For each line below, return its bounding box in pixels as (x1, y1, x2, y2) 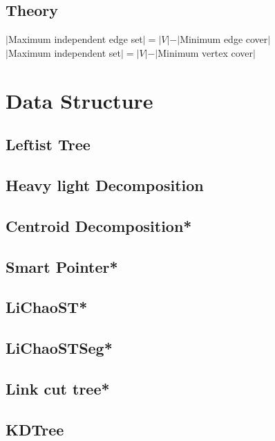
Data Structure (6, 86, 153, 114)
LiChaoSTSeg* (6, 337, 113, 359)
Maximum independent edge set (8, 32, 143, 46)
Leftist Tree (6, 134, 91, 155)
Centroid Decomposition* (6, 215, 192, 236)
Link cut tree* (6, 377, 110, 399)
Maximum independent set (8, 45, 121, 60)
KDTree (6, 418, 64, 440)
